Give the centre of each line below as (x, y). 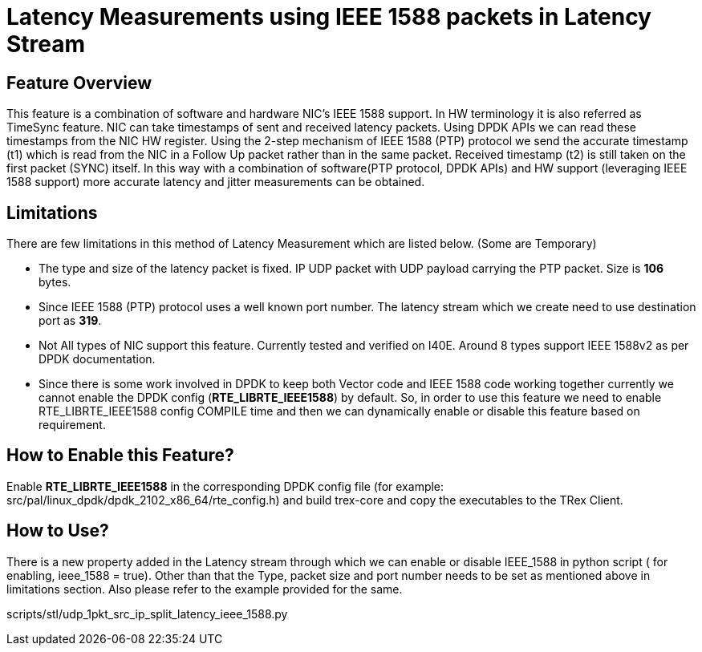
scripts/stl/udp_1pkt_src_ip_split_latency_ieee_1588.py (147, 614)
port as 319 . (70, 321)
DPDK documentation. (97, 359)
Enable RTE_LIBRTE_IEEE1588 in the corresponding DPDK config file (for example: (225, 486)
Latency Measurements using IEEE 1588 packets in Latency (329, 17)
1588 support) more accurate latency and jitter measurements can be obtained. (216, 182)
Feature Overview (79, 83)
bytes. (55, 282)
